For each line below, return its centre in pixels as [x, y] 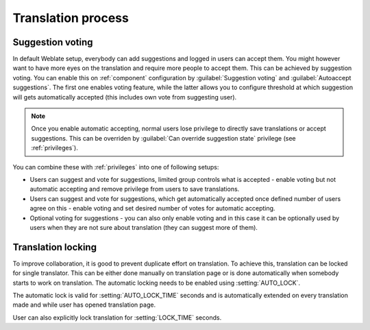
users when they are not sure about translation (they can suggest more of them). [144, 227]
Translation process [71, 18]
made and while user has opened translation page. [84, 305]
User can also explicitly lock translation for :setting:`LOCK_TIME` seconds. [117, 317]
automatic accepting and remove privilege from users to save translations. [135, 189]
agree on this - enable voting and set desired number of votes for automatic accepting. [152, 209]
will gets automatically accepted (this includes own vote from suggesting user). [125, 97]
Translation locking [55, 247]
